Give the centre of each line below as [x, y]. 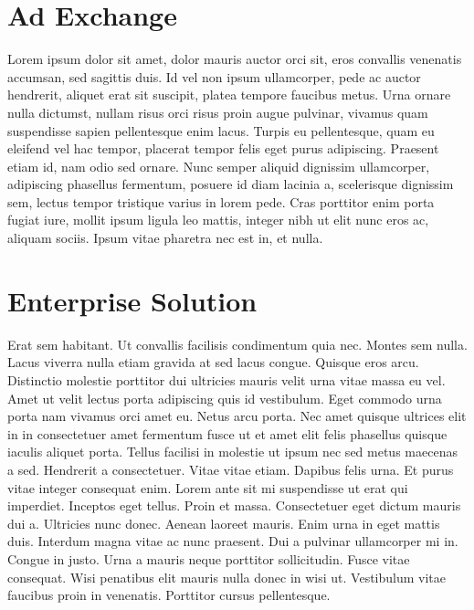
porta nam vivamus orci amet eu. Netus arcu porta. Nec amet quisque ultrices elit [237, 416]
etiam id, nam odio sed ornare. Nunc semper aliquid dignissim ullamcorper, [219, 166]
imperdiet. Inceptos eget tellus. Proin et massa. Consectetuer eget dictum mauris [234, 505]
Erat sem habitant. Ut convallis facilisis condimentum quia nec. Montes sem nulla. [237, 344]
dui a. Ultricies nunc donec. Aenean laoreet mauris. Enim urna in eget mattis [224, 523]
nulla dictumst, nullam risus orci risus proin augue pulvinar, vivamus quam [218, 112]
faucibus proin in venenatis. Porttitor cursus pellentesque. [169, 595]
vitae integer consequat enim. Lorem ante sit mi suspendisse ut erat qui [208, 487]
